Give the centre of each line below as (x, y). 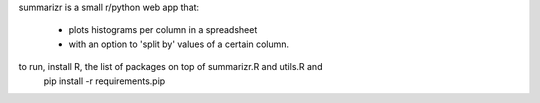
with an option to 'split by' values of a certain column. (179, 44)
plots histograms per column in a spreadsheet (163, 30)
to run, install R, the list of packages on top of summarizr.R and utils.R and (170, 67)
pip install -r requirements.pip (104, 81)
